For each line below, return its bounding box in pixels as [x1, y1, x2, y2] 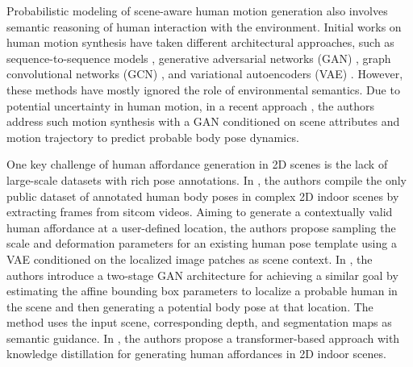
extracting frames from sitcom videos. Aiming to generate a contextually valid [6, 203, 393, 220]
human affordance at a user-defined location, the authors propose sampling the [6, 219, 396, 236]
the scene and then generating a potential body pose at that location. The [6, 298, 373, 315]
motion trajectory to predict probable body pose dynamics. [6, 128, 299, 145]
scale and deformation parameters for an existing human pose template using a [6, 235, 397, 252]
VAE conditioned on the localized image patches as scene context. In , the [6, 250, 373, 267]
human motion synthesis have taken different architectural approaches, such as [6, 34, 394, 51]
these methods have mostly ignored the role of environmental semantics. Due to [6, 81, 400, 98]
